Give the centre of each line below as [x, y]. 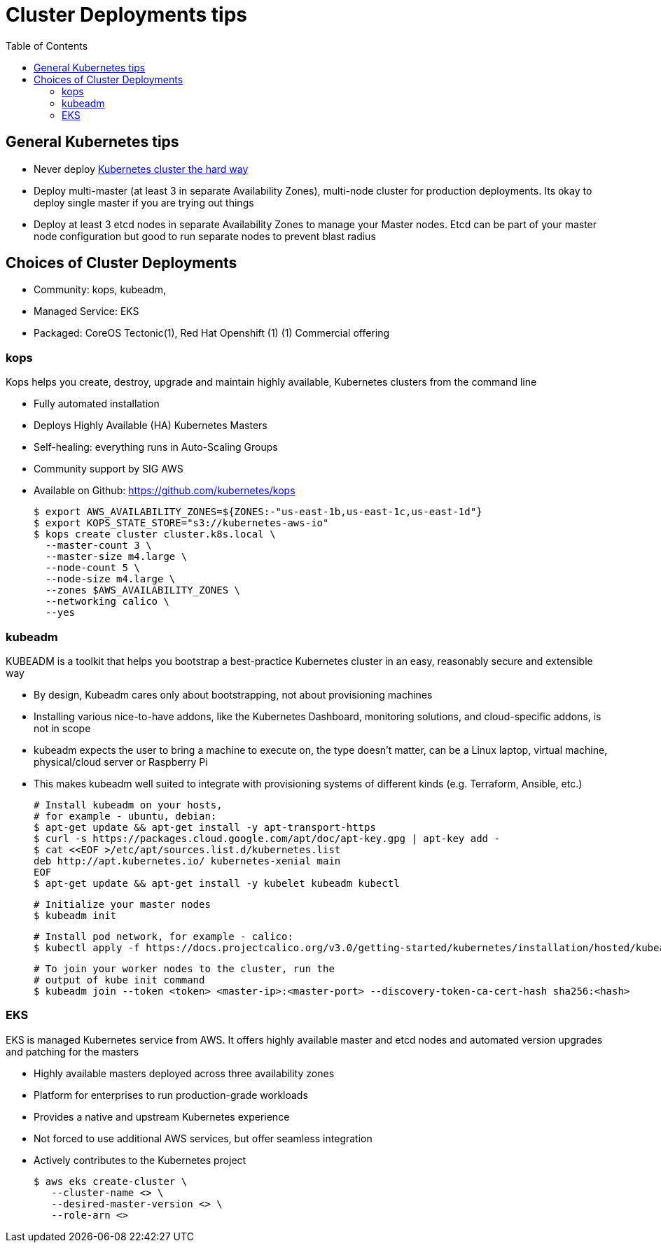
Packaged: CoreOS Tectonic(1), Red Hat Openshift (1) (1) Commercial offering [212, 333]
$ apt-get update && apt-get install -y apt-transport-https [205, 827]
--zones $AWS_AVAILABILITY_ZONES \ [143, 590]
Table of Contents [47, 45]
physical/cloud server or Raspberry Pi [121, 762]
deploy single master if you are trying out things [144, 202]
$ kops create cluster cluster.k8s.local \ [155, 534]
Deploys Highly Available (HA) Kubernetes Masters [151, 426]
